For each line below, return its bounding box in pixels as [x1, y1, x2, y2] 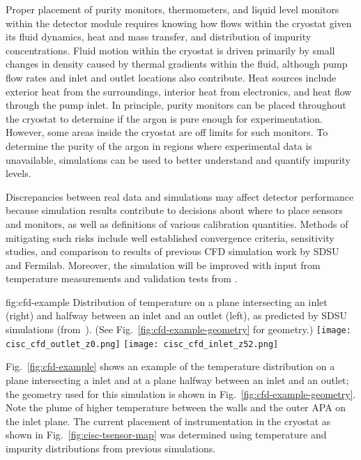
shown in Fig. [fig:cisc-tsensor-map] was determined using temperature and [6, 427, 327, 442]
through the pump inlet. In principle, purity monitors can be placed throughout [6, 98, 346, 112]
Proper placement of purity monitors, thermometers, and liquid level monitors [6, 2, 339, 16]
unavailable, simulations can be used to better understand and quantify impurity [6, 152, 351, 167]
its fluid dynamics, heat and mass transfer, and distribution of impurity [6, 29, 312, 44]
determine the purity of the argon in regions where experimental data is [6, 138, 312, 153]
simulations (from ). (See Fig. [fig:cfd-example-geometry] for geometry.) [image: [6, 322, 351, 337]
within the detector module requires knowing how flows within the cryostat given [6, 15, 352, 30]
